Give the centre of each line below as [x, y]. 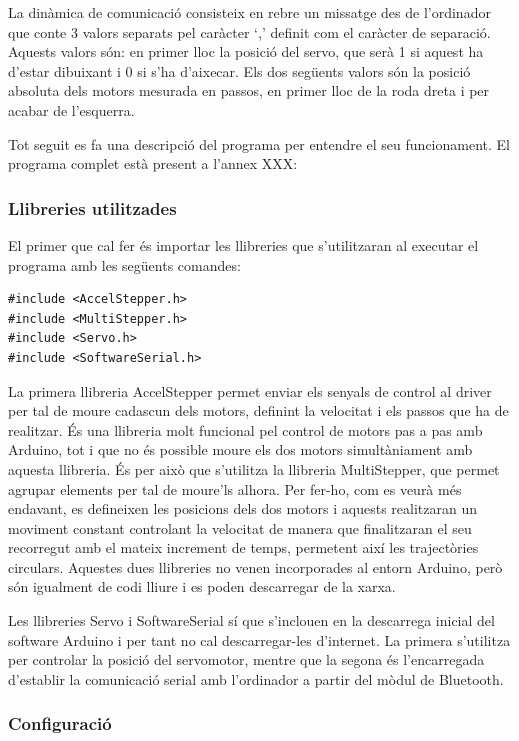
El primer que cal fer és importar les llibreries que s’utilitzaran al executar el [243, 244]
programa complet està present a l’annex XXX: [153, 163]
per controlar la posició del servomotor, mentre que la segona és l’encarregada [246, 659]
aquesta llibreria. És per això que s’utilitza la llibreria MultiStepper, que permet [254, 468]
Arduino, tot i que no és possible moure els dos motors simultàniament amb [240, 449]
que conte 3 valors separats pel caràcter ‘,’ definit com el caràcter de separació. [249, 31]
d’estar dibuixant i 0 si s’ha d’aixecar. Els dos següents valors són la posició [239, 70]
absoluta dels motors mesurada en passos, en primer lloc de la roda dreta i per [249, 90]
